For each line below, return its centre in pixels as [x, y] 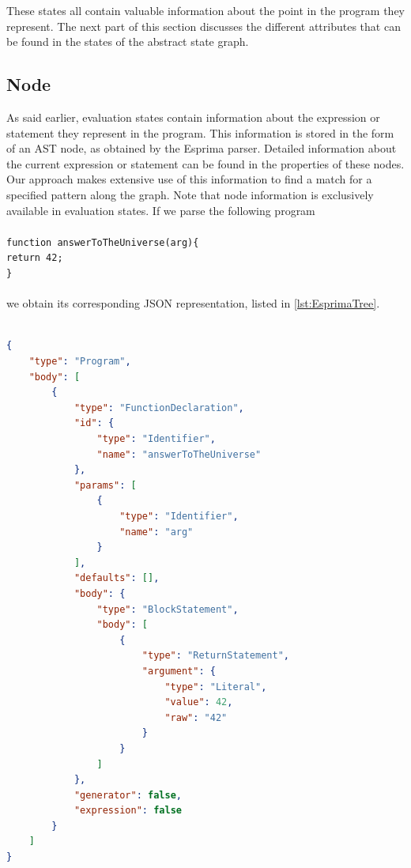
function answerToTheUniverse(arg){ [103, 242]
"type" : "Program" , [80, 362]
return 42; [35, 258]
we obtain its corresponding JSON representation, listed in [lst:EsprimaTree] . [193, 303]
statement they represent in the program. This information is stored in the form [200, 132]
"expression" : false [128, 811]
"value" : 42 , [199, 702]
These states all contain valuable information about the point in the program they [205, 10]
